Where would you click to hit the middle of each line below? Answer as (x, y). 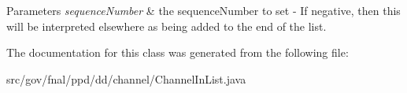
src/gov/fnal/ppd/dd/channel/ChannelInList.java (126, 78)
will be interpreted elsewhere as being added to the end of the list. (166, 26)
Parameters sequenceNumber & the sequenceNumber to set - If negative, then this (203, 10)
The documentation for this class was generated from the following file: (178, 52)
